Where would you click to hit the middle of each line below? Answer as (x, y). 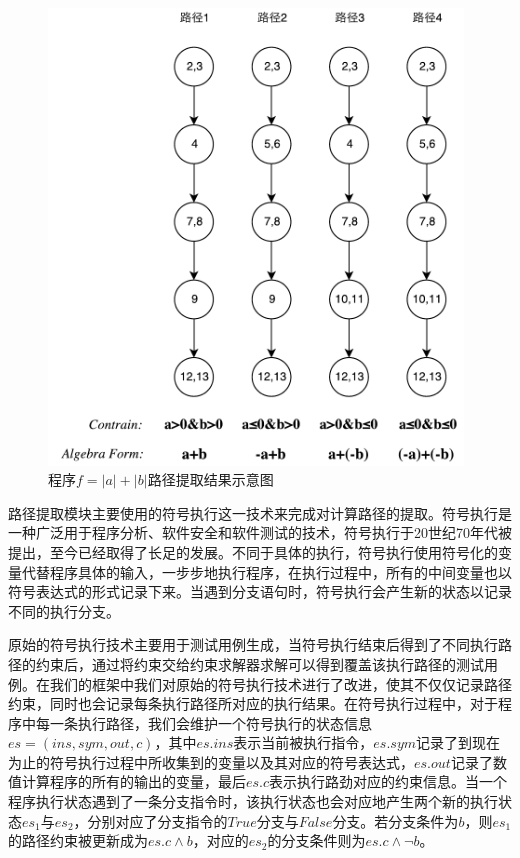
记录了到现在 (458, 742)
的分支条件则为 (316, 840)
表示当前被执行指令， (303, 742)
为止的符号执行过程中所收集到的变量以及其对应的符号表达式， (211, 761)
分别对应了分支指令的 (157, 820)
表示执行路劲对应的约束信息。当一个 (388, 781)
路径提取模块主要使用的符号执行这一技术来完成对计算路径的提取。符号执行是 (260, 512)
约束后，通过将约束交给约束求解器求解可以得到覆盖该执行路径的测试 (259, 663)
